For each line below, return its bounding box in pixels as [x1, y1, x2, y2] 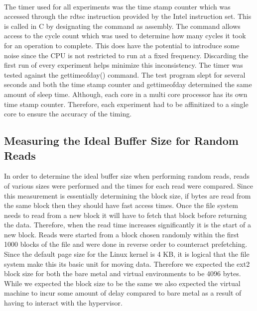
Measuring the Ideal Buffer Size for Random [4, 133, 239, 148]
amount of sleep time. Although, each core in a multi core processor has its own [4, 89, 248, 99]
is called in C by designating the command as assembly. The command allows [4, 20, 241, 31]
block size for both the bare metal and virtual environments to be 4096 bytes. [4, 268, 241, 279]
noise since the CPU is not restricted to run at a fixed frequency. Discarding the [4, 50, 249, 60]
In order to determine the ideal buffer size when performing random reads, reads [4, 171, 250, 181]
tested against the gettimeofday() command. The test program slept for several [4, 69, 246, 80]
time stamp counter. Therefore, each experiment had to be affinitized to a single [4, 99, 249, 109]
